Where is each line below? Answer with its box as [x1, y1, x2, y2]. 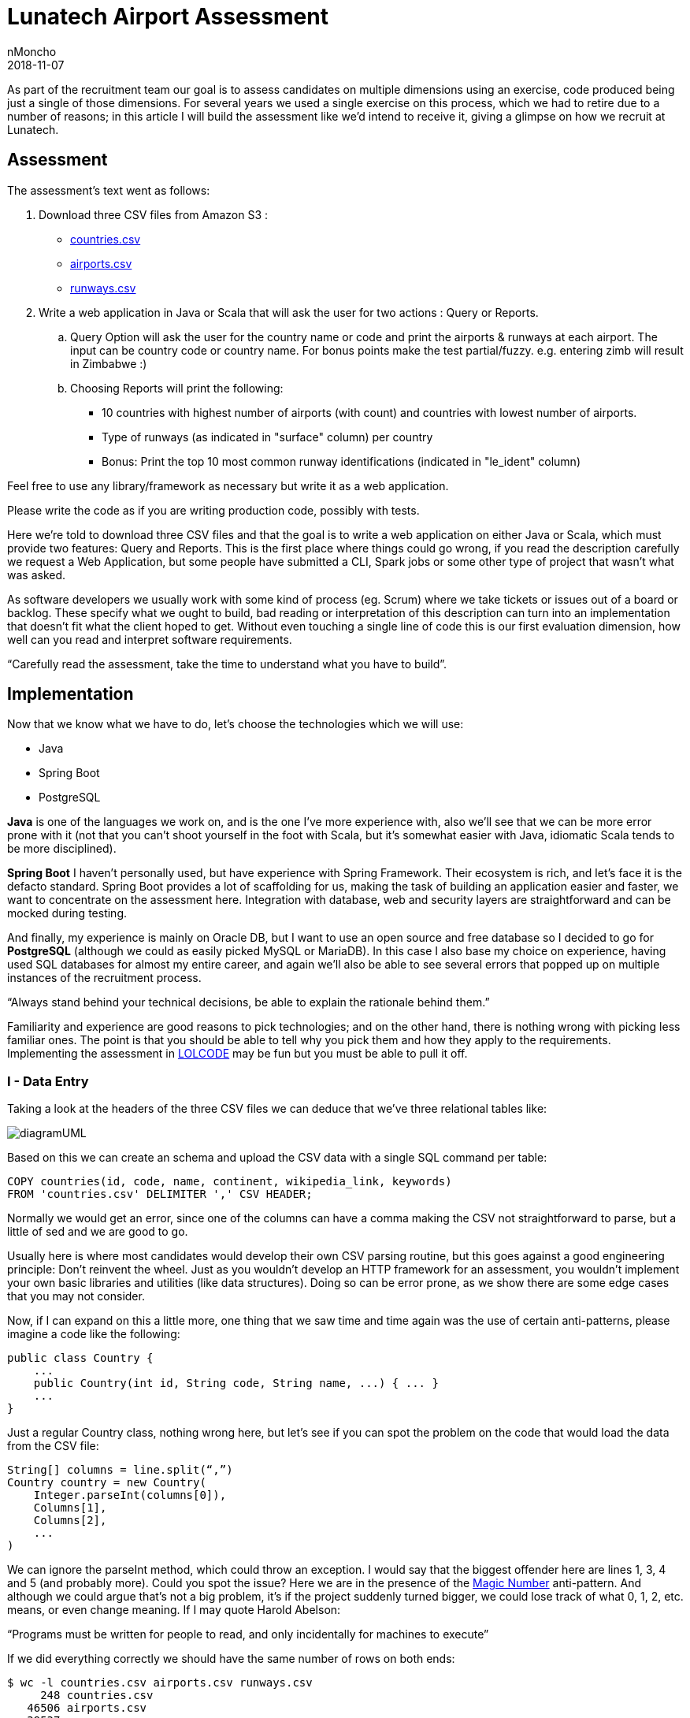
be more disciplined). [7, 842, 117, 856]
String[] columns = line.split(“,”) [7, 1463, 233, 1477]
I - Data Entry [7, 1073, 89, 1089]
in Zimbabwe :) [70, 356, 147, 370]
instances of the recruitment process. [7, 971, 202, 985]
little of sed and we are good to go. [7, 1225, 188, 1239]
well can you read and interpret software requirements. [7, 632, 292, 646]
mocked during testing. [7, 906, 127, 920]
